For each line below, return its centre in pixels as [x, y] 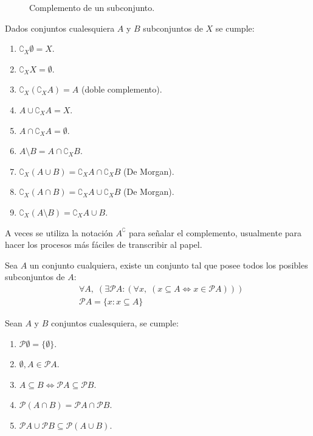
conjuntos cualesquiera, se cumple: [115, 322]
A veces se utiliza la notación [59, 232]
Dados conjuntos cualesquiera [60, 28]
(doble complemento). [122, 89]
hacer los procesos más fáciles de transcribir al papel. [104, 244]
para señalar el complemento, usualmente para [215, 232]
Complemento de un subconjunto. [92, 7]
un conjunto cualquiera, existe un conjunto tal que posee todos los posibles [169, 265]
